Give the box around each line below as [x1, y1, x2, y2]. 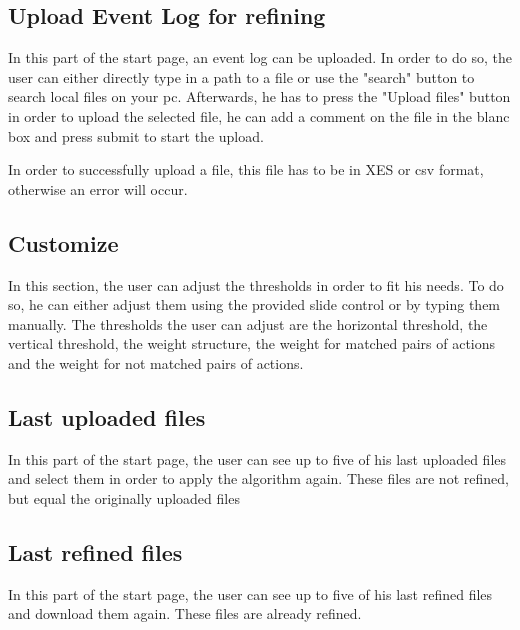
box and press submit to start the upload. [8, 125, 264, 146]
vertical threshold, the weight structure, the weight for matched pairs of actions [8, 333, 496, 354]
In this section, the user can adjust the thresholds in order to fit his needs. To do [8, 274, 504, 295]
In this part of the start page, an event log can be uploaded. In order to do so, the [8, 47, 512, 68]
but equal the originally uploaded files [8, 487, 240, 508]
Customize [8, 227, 119, 258]
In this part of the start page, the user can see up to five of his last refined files [8, 583, 493, 604]
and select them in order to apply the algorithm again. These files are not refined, [8, 468, 509, 489]
